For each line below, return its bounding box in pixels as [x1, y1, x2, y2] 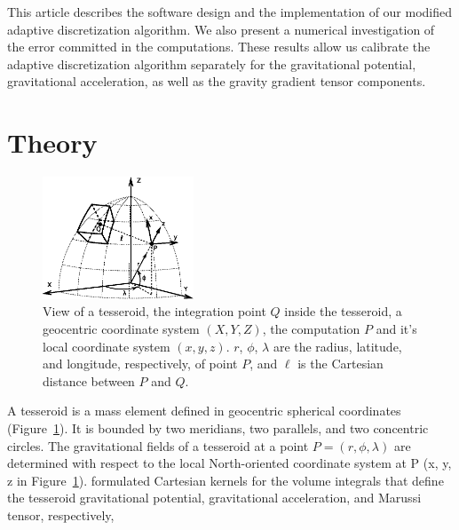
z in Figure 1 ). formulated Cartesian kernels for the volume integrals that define [7, 471, 444, 489]
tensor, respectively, [7, 506, 115, 525]
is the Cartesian [297, 354, 384, 373]
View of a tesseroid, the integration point [43, 302, 266, 320]
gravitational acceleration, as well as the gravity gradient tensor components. [7, 72, 426, 91]
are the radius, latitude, [273, 336, 402, 355]
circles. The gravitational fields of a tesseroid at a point [7, 436, 309, 455]
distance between [43, 371, 135, 390]
